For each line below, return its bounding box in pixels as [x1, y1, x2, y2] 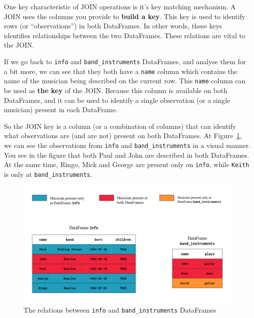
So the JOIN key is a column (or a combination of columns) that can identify [4, 121, 236, 131]
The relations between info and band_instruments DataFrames [23, 304, 216, 315]
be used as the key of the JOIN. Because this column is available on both [4, 85, 228, 95]
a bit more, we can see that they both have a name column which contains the [4, 66, 237, 76]
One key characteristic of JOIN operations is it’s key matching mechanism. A [4, 1, 236, 11]
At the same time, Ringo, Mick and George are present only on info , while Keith [4, 159, 249, 170]
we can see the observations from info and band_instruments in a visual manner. [4, 140, 251, 150]
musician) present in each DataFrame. [4, 104, 118, 115]
